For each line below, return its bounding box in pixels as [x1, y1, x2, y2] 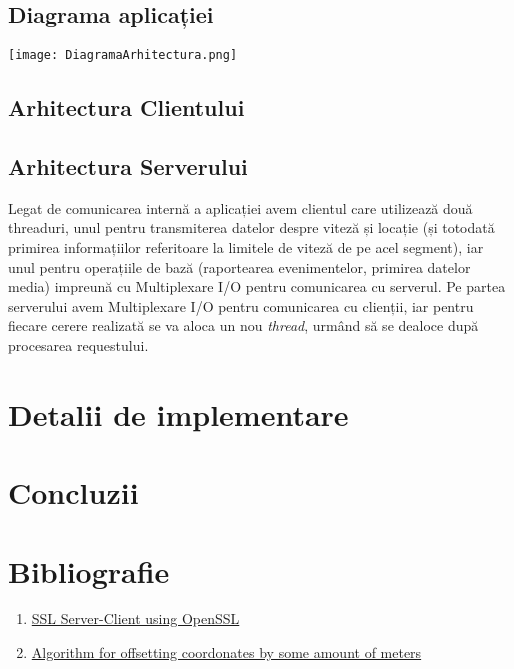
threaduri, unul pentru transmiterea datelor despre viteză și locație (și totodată [8, 217, 495, 238]
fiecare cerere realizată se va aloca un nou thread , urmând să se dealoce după [8, 315, 479, 336]
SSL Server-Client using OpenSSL [31, 608, 240, 629]
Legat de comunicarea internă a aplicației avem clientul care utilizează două [8, 197, 473, 218]
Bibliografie [8, 550, 170, 591]
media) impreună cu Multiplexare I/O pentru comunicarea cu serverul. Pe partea [8, 276, 506, 297]
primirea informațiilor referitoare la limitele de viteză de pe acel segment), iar [8, 237, 484, 258]
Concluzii [8, 472, 139, 513]
